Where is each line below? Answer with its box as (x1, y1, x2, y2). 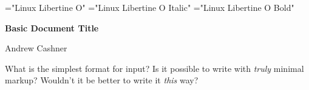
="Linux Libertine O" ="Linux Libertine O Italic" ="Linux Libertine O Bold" (5, 1, 294, 13)
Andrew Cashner (5, 42, 67, 54)
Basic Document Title (5, 21, 99, 34)
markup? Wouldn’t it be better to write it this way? (5, 74, 199, 86)
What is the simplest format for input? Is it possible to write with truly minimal (5, 62, 304, 74)
